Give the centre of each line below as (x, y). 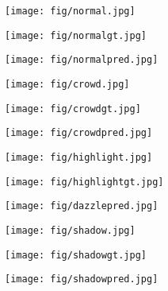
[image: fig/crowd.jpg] (67, 84)
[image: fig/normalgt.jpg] (76, 35)
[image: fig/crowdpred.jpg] (79, 133)
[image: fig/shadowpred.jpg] (82, 279)
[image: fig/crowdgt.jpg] (73, 109)
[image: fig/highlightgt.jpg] (84, 182)
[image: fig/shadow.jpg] (70, 230)
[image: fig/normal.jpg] (70, 11)
